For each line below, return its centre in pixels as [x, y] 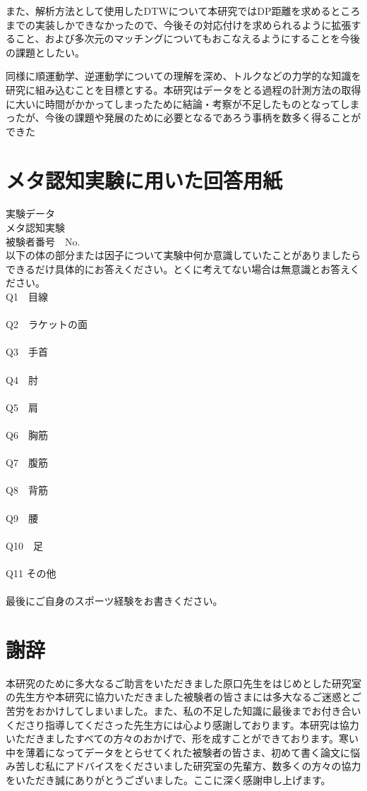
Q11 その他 [31, 573]
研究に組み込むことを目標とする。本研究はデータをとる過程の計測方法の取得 [183, 89]
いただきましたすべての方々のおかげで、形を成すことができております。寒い [182, 738]
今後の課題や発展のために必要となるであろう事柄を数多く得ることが [203, 117]
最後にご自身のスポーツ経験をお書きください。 [114, 601]
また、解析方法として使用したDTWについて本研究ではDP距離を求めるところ [183, 11]
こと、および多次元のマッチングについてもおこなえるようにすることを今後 [188, 38]
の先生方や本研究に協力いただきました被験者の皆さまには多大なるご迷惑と [179, 697]
